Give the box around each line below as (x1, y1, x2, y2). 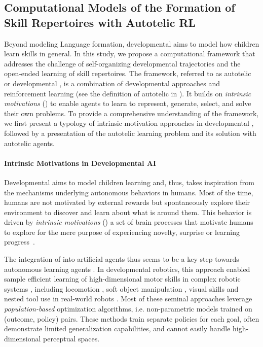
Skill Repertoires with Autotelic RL (4, 14, 196, 30)
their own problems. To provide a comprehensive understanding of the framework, (4, 108, 259, 118)
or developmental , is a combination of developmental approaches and (4, 78, 220, 88)
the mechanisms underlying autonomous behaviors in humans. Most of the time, (4, 187, 253, 197)
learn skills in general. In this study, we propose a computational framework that (4, 48, 255, 59)
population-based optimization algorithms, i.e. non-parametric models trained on (4, 303, 252, 314)
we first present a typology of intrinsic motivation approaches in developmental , (4, 118, 254, 128)
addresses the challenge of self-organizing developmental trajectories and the (4, 58, 241, 68)
